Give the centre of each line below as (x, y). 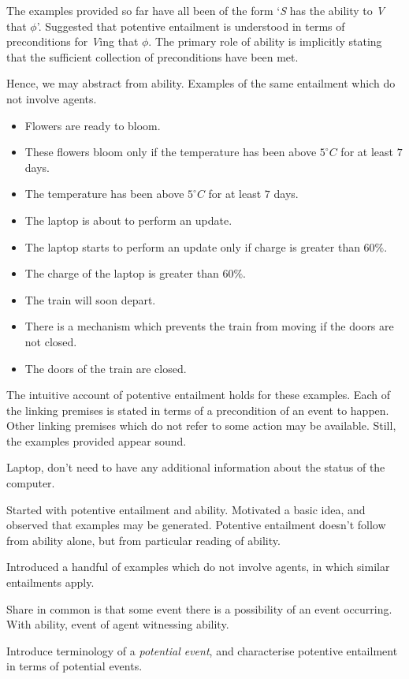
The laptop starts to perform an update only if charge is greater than (192, 246)
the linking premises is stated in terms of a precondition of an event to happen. (198, 410)
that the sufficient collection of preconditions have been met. (152, 56)
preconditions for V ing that (73, 41)
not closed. (51, 341)
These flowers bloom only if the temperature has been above (171, 152)
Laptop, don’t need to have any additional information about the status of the (196, 467)
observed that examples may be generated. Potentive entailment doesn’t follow (196, 525)
